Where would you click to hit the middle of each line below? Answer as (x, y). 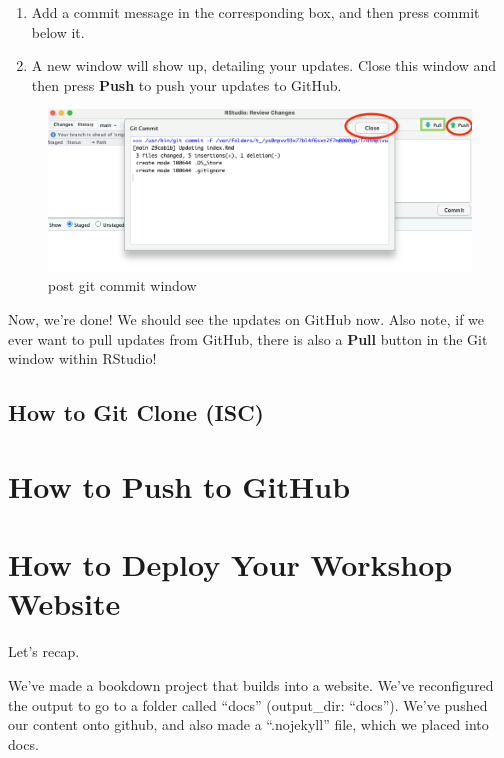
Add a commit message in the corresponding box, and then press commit (255, 12)
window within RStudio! (82, 358)
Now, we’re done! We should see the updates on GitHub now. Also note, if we (246, 319)
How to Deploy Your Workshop (230, 564)
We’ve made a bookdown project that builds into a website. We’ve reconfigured (251, 684)
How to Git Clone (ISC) (136, 412)
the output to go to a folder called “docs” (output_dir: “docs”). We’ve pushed (248, 704)
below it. (58, 31)
